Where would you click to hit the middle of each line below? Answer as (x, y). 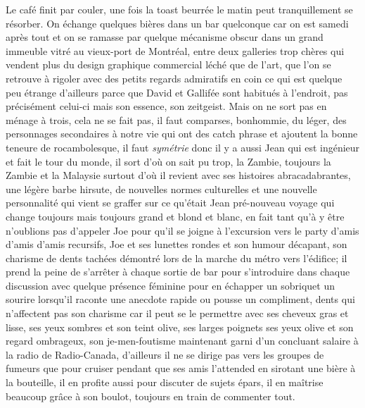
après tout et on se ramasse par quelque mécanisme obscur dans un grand (165, 37)
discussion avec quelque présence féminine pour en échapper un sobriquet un (170, 285)
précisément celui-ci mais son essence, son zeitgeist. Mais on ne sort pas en (166, 106)
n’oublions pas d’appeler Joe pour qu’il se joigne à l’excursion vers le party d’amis (182, 230)
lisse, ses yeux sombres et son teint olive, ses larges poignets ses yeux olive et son (180, 327)
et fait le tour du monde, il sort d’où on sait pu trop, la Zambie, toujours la (168, 161)
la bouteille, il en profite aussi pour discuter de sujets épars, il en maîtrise (165, 382)
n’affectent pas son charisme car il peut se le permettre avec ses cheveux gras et (177, 313)
